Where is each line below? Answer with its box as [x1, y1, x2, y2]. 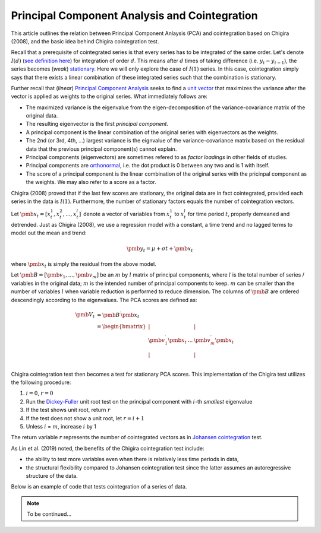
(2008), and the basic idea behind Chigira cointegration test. [11, 37, 159, 45]
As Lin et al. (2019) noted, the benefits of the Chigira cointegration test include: [11, 445, 204, 452]
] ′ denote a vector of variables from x [78, 210, 170, 218]
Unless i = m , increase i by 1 [26, 423, 96, 430]
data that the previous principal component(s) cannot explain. [26, 145, 177, 153]
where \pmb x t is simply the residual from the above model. [11, 261, 157, 269]
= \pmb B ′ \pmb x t [96, 310, 140, 320]
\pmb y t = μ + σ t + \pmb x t [126, 245, 193, 253]
